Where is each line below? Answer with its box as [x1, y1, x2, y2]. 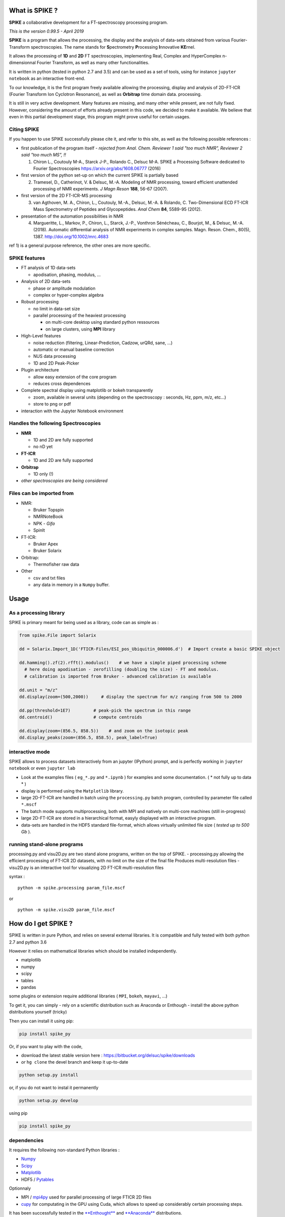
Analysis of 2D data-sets [21, 278, 71, 284]
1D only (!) [33, 471, 53, 477]
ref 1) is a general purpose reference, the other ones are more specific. [9, 242, 151, 248]
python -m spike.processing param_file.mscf [17, 885, 126, 890]
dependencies [9, 1137, 44, 1143]
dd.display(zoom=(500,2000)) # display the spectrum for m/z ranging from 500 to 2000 [19, 694, 242, 700]
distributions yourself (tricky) [9, 1009, 67, 1015]
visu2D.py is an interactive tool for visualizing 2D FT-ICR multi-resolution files [9, 865, 164, 870]
